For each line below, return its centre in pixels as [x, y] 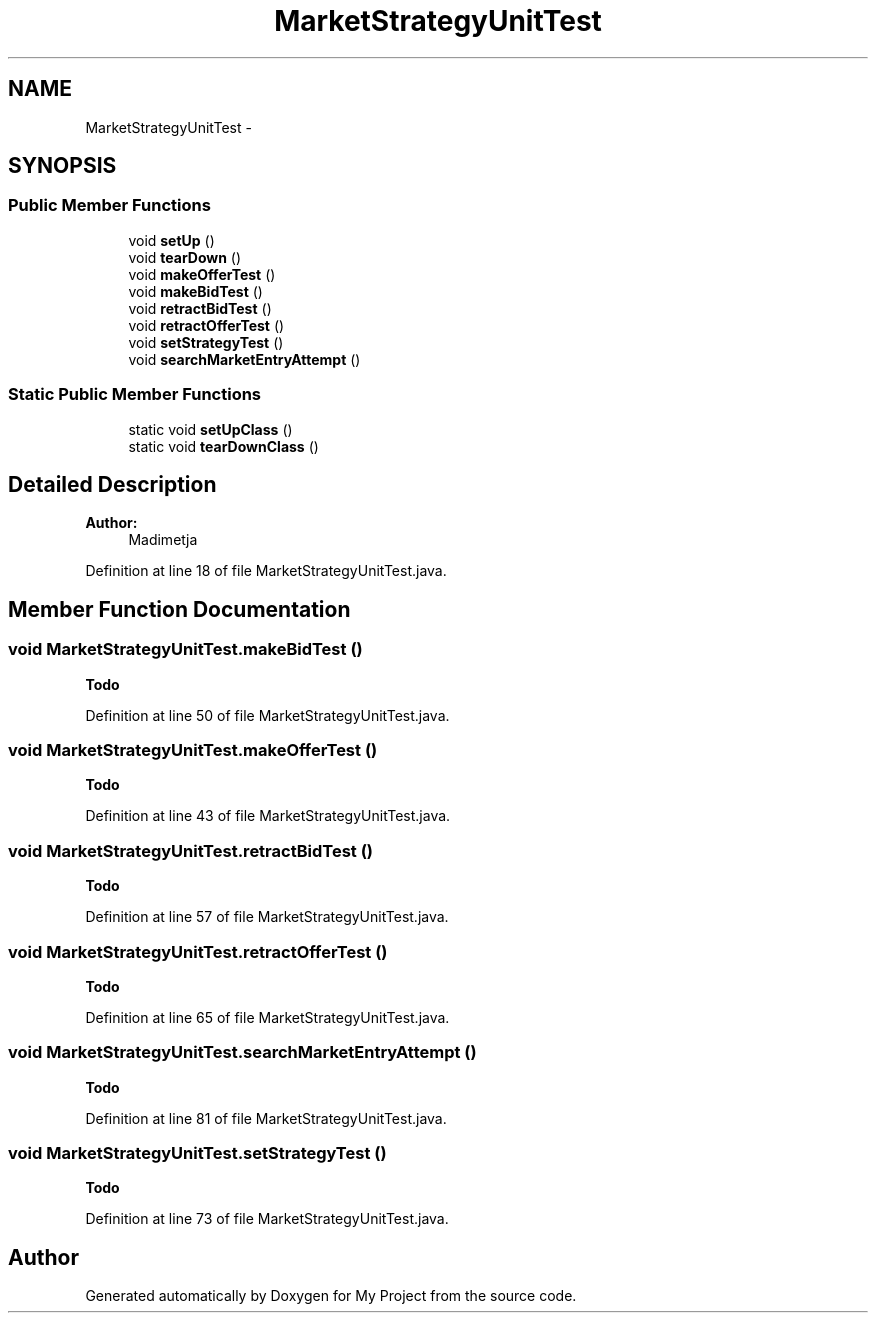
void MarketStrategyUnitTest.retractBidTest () [191, 850]
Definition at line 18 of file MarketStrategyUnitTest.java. [266, 571]
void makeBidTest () [195, 291]
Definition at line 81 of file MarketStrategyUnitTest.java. [266, 1118]
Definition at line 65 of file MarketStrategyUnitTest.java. [267, 1017]
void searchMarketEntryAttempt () [244, 359]
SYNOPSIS [62, 166]
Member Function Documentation [179, 609]
